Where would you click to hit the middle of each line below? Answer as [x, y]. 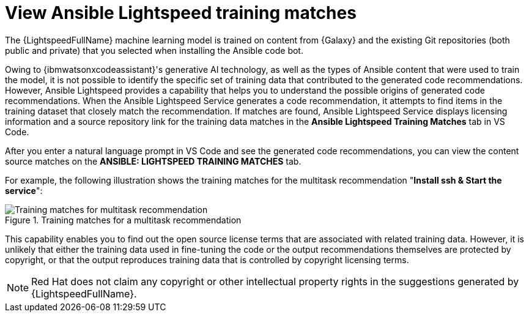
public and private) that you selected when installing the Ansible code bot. [154, 50]
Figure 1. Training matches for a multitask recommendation [123, 220]
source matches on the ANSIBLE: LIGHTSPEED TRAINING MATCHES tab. [153, 161]
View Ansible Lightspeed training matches [181, 13]
